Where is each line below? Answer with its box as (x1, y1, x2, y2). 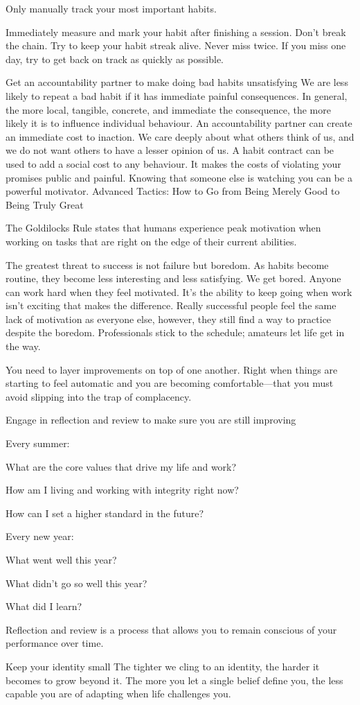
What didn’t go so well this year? (6, 575, 147, 590)
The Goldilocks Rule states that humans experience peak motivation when (6, 220, 321, 235)
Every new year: (6, 529, 74, 543)
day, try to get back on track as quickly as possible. (6, 51, 224, 66)
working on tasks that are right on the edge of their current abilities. (6, 234, 297, 248)
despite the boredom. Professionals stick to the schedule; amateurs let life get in (6, 325, 345, 340)
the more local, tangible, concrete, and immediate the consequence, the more (6, 102, 331, 116)
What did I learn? (6, 599, 82, 613)
